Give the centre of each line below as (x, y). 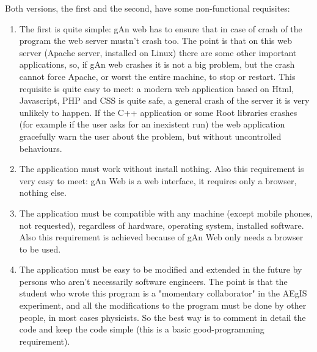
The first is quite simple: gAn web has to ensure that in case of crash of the (161, 28)
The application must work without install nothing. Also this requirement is (162, 169)
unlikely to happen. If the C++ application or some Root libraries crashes (158, 112)
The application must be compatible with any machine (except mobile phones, (166, 213)
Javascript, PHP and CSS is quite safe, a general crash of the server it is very (164, 100)
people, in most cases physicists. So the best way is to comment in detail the (162, 317)
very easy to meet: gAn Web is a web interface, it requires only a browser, (158, 180)
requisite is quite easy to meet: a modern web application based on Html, (156, 88)
